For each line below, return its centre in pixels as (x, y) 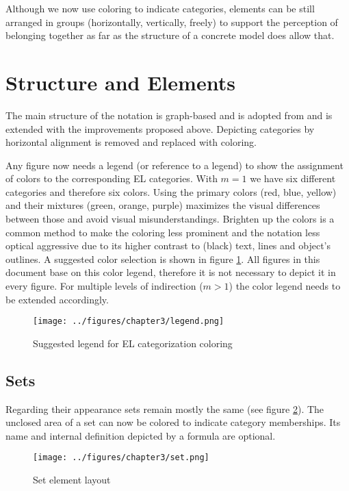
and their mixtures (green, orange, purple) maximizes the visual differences (163, 205)
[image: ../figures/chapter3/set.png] (121, 458)
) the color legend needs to (285, 286)
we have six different (293, 178)
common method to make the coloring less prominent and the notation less (163, 232)
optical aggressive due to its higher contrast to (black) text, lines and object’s (168, 245)
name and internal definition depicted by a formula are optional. (141, 435)
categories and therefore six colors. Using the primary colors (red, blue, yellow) (171, 191)
